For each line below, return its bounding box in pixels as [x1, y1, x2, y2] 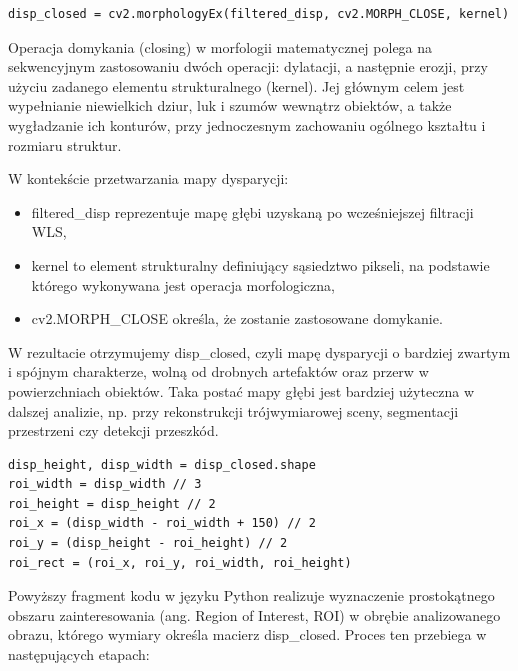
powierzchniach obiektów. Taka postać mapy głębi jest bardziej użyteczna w [8, 380, 475, 401]
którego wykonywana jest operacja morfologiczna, [31, 274, 335, 295]
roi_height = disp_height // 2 [8, 496, 216, 511]
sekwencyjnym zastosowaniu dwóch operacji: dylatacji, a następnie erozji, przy [8, 56, 488, 77]
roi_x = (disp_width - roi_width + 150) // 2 [8, 516, 316, 531]
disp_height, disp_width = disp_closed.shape [8, 457, 316, 472]
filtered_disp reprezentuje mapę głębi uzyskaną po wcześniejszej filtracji [31, 201, 474, 222]
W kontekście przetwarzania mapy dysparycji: [8, 168, 289, 189]
